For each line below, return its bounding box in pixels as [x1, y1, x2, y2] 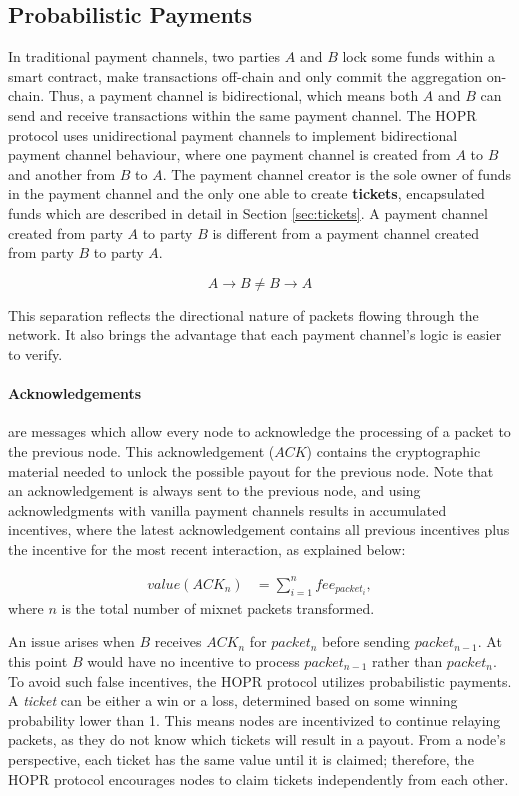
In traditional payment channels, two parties [8, 46, 281, 67]
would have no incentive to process [87, 650, 300, 671]
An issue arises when [8, 631, 135, 652]
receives [154, 631, 202, 652]
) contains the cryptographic [306, 440, 481, 461]
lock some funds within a [342, 46, 496, 67]
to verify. [8, 343, 63, 364]
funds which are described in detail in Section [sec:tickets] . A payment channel [8, 202, 488, 223]
